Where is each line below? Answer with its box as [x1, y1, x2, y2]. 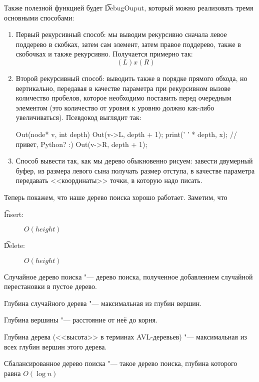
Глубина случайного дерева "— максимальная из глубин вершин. [4, 297, 202, 308]
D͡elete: [4, 240, 25, 250]
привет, [15, 138, 38, 149]
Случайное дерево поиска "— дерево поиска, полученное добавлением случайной [4, 271, 253, 281]
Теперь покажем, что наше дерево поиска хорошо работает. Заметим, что [4, 191, 227, 202]
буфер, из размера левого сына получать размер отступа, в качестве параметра [15, 165, 255, 175]
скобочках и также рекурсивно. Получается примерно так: [15, 48, 193, 59]
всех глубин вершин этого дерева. [4, 341, 107, 351]
